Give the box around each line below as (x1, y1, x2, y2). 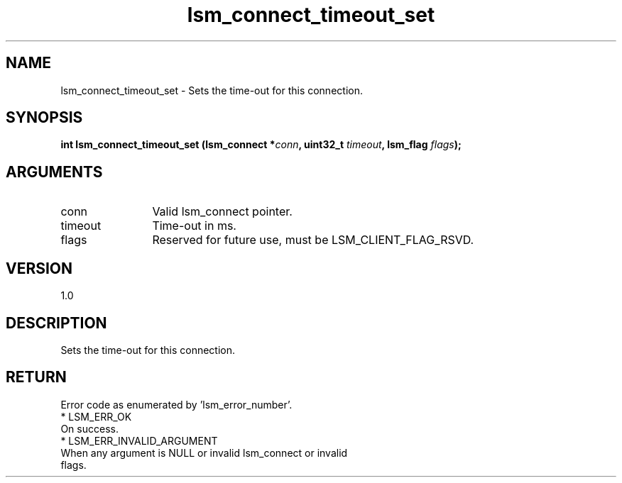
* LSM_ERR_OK (60, 410, 132, 423)
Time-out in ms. (152, 218, 236, 233)
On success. (60, 422, 119, 435)
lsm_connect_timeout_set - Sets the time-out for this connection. (60, 84, 363, 96)
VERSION (6, 259, 73, 277)
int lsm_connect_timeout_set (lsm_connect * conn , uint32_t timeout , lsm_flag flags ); (60, 138, 462, 151)
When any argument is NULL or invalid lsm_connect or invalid (60, 446, 348, 459)
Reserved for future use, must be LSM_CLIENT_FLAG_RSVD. (152, 233, 474, 248)
